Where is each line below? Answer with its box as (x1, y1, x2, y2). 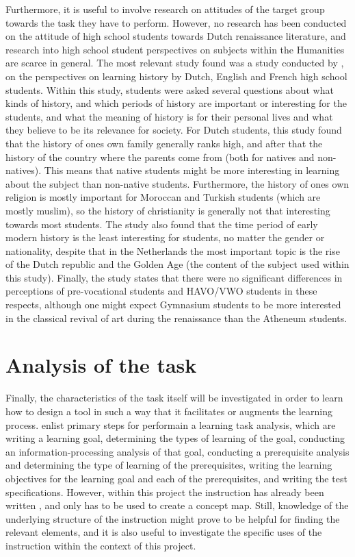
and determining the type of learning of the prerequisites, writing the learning (5, 458, 332, 472)
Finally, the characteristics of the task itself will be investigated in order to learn (5, 391, 343, 405)
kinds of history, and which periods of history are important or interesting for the (5, 96, 347, 110)
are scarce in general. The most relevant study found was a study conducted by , (5, 55, 344, 70)
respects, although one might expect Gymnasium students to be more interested (5, 297, 341, 312)
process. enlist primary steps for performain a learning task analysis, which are (5, 417, 336, 432)
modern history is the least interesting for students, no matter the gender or (5, 230, 325, 245)
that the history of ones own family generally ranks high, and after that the (5, 136, 323, 150)
